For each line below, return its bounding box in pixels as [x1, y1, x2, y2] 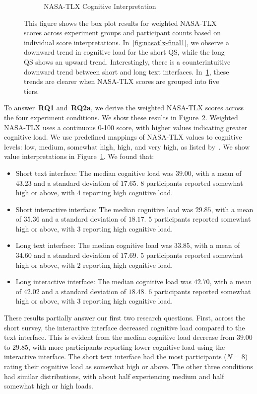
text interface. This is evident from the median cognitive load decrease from [4, 332, 235, 342]
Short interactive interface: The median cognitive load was [15, 204, 193, 214]
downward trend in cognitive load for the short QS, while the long [24, 47, 225, 57]
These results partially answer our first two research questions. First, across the [4, 313, 246, 323]
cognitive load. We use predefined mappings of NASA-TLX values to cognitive [4, 132, 242, 142]
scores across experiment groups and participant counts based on [24, 27, 221, 38]
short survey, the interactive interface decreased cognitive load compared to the [4, 322, 245, 332]
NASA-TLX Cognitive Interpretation [44, 1, 156, 11]
